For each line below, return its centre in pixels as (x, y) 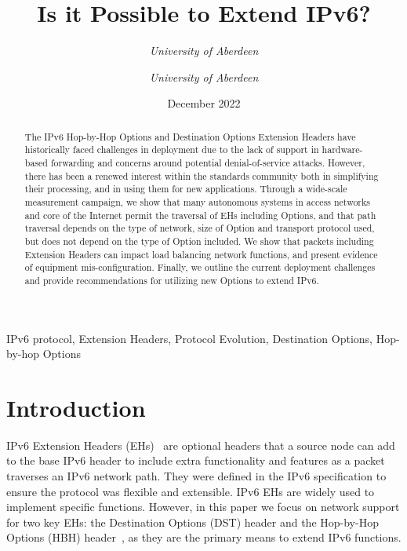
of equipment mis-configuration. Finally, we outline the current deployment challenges (200, 267)
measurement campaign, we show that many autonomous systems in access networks (197, 201)
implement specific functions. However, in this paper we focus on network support (203, 507)
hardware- (342, 150)
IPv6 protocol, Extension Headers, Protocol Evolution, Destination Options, (189, 338)
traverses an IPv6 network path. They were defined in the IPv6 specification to (196, 476)
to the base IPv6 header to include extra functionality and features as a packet (196, 460)
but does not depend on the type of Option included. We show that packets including (199, 241)
